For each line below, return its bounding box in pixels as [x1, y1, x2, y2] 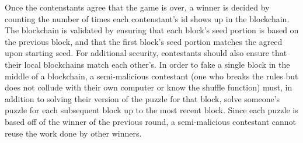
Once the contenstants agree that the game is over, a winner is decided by [5, 1, 270, 13]
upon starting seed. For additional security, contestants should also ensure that [5, 47, 287, 59]
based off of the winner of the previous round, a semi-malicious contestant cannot [5, 115, 297, 127]
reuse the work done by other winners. [5, 127, 142, 139]
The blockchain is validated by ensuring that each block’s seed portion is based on [5, 24, 299, 36]
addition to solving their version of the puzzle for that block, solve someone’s [5, 92, 280, 104]
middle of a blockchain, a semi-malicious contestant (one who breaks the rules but [5, 69, 298, 82]
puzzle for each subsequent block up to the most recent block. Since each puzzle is [5, 104, 298, 116]
